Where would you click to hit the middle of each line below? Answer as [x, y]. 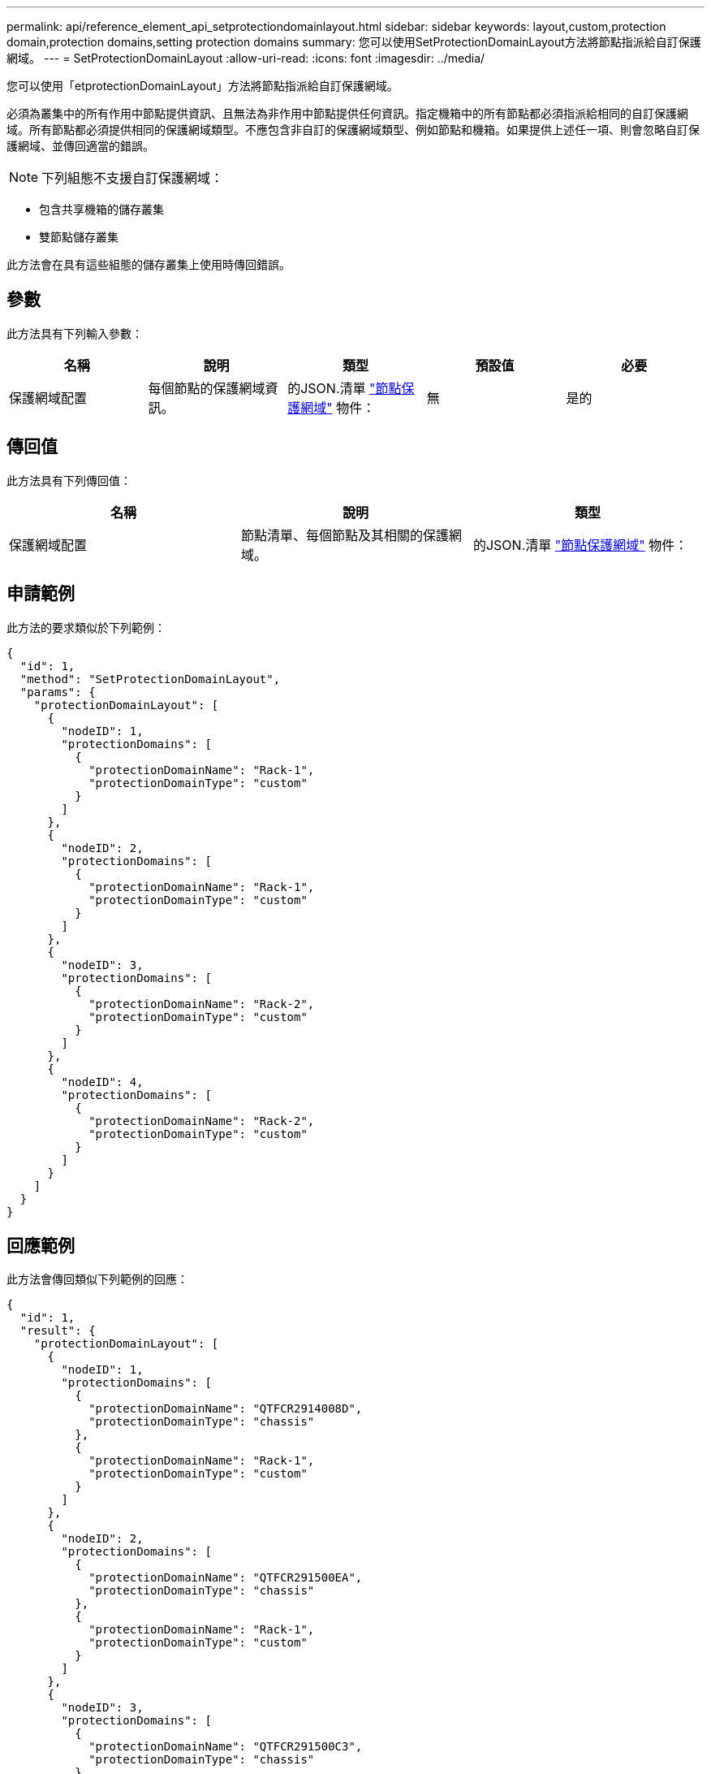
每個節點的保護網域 [207, 388]
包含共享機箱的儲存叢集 [101, 209]
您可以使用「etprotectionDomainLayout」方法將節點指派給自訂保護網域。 [203, 86]
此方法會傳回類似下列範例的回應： [97, 1279]
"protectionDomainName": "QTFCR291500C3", [226, 1747]
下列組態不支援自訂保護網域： [133, 178]
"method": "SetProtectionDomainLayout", [150, 679]
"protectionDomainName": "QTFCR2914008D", [226, 1409]
